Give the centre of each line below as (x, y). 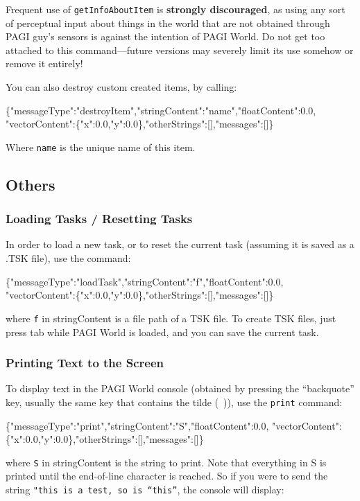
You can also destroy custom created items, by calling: (121, 87)
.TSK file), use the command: (68, 258)
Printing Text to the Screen (85, 363)
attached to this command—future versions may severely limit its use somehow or (180, 50)
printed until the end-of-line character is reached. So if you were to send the (167, 476)
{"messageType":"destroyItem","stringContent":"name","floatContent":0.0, (161, 110)
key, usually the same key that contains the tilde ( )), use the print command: (174, 402)
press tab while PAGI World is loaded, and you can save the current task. (162, 332)
